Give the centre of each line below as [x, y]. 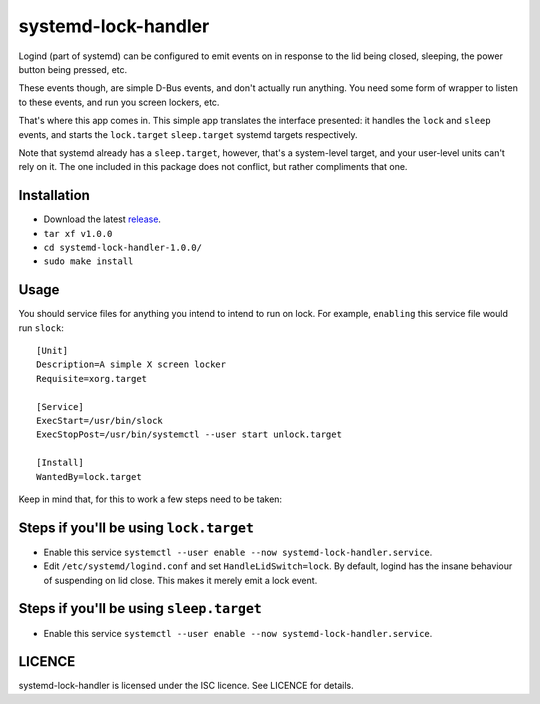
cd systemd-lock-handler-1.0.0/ [122, 247]
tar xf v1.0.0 [78, 233]
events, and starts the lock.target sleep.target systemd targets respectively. [188, 134]
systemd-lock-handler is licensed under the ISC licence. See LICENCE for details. [186, 686]
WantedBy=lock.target [89, 476]
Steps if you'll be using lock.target [136, 527]
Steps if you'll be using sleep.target [140, 608]
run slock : [41, 327]
